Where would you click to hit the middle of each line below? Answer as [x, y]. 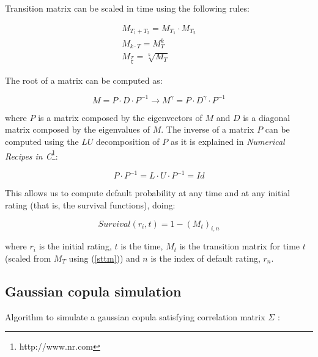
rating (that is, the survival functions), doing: [90, 204]
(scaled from [28, 258]
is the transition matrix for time [240, 246]
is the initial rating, [75, 246]
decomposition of [128, 141]
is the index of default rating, [205, 258]
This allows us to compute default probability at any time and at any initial [148, 193]
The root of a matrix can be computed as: [84, 80]
